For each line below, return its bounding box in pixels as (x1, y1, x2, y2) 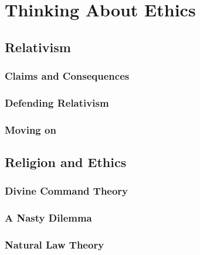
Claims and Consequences (5, 69, 130, 83)
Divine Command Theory (5, 183, 128, 198)
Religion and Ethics (5, 153, 127, 171)
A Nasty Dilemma (5, 210, 92, 225)
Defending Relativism (5, 95, 109, 110)
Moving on (5, 122, 56, 137)
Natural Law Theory (5, 237, 104, 252)
